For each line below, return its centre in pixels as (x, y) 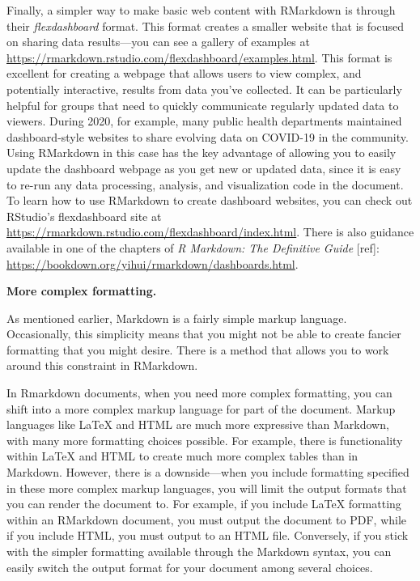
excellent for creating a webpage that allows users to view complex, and (184, 73)
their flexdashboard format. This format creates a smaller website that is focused (205, 25)
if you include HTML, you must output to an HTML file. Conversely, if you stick (208, 535)
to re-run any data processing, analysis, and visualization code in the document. (205, 184)
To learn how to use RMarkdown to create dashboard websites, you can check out (210, 200)
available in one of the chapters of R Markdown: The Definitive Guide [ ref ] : (193, 247)
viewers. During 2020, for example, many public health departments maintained (204, 121)
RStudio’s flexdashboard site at (84, 216)
